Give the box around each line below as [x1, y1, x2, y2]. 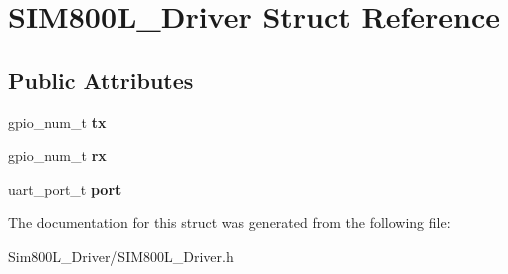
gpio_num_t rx [8, 145, 107, 166]
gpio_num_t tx [8, 111, 107, 132]
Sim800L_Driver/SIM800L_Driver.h [8, 245, 234, 266]
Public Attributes [8, 64, 194, 95]
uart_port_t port [8, 178, 122, 199]
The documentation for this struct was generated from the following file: [8, 212, 451, 233]
